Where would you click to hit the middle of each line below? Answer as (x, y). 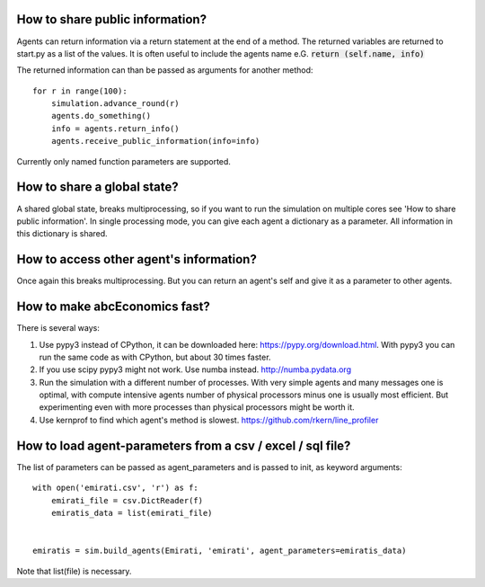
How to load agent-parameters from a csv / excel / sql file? (184, 445)
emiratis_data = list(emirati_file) (132, 513)
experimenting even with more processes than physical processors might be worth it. (197, 407)
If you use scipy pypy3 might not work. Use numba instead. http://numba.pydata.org (195, 369)
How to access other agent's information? (137, 259)
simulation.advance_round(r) (115, 104)
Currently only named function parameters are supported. (123, 161)
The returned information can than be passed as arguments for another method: (165, 70)
